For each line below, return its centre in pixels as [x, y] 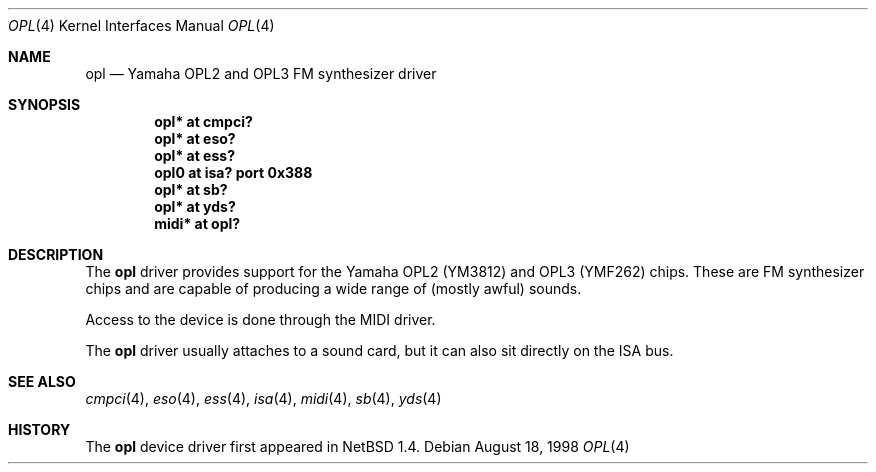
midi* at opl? [197, 223]
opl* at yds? [195, 206]
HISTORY [39, 429]
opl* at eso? [195, 138]
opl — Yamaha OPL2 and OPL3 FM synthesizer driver [261, 73]
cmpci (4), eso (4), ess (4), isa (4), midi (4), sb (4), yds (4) [263, 398]
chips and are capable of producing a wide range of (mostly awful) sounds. [333, 288]
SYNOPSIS [44, 104]
